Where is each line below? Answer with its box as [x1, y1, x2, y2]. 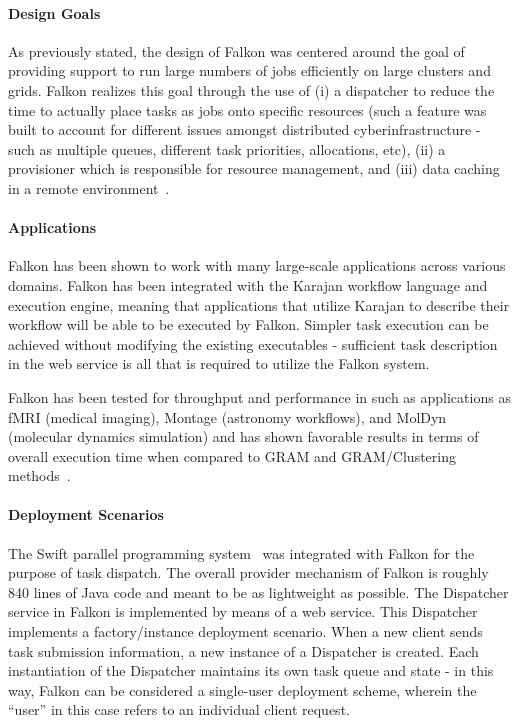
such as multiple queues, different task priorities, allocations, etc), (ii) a [8, 138, 446, 159]
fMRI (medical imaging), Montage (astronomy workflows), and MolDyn [8, 406, 447, 427]
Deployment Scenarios [8, 504, 164, 525]
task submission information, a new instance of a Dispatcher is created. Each [8, 640, 479, 661]
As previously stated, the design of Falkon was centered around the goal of [8, 40, 465, 61]
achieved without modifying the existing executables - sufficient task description [8, 333, 498, 354]
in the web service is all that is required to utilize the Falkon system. [8, 353, 430, 374]
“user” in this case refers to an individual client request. [8, 699, 350, 720]
